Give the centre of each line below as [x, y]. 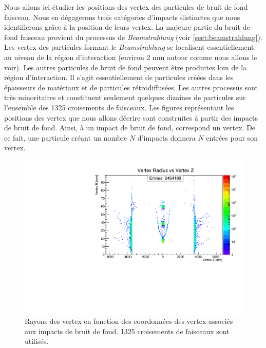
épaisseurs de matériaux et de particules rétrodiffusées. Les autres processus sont [131, 87]
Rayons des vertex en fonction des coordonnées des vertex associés [129, 321]
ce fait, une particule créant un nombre [66, 137]
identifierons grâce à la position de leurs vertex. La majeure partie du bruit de [127, 27]
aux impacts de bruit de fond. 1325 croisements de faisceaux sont [127, 331]
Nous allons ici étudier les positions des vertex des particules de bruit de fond [126, 7]
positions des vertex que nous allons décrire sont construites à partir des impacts [131, 117]
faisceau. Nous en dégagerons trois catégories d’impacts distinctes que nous [122, 17]
